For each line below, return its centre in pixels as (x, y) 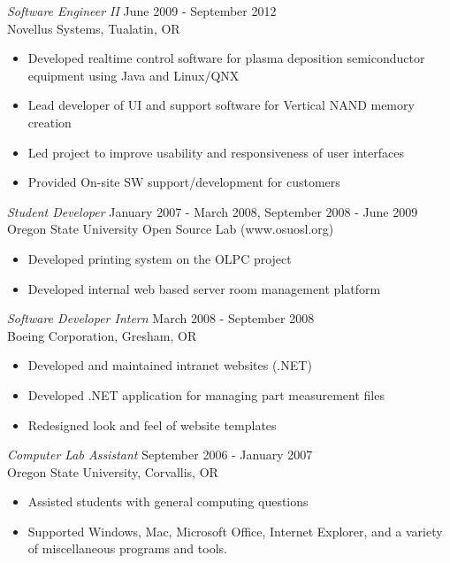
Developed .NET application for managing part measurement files (206, 394)
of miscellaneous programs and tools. (127, 548)
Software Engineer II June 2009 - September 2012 (142, 11)
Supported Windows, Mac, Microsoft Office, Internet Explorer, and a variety (235, 531)
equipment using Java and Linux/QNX (133, 75)
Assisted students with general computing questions (168, 501)
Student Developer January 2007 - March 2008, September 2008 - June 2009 (213, 211)
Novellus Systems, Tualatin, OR (94, 28)
